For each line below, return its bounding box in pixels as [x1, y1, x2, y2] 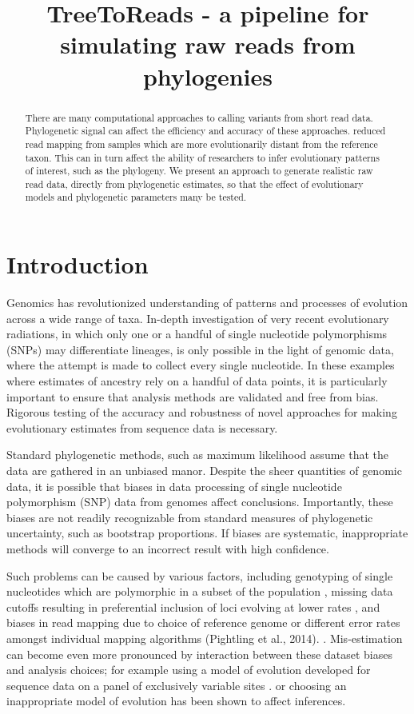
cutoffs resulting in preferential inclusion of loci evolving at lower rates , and [6, 598, 380, 615]
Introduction [6, 248, 149, 281]
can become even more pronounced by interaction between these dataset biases [6, 645, 392, 662]
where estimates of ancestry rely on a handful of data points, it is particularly [6, 373, 388, 389]
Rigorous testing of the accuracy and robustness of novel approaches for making [6, 404, 397, 421]
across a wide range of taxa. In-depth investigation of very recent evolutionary [6, 309, 389, 326]
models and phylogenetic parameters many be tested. [25, 190, 247, 204]
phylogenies [142, 59, 273, 92]
